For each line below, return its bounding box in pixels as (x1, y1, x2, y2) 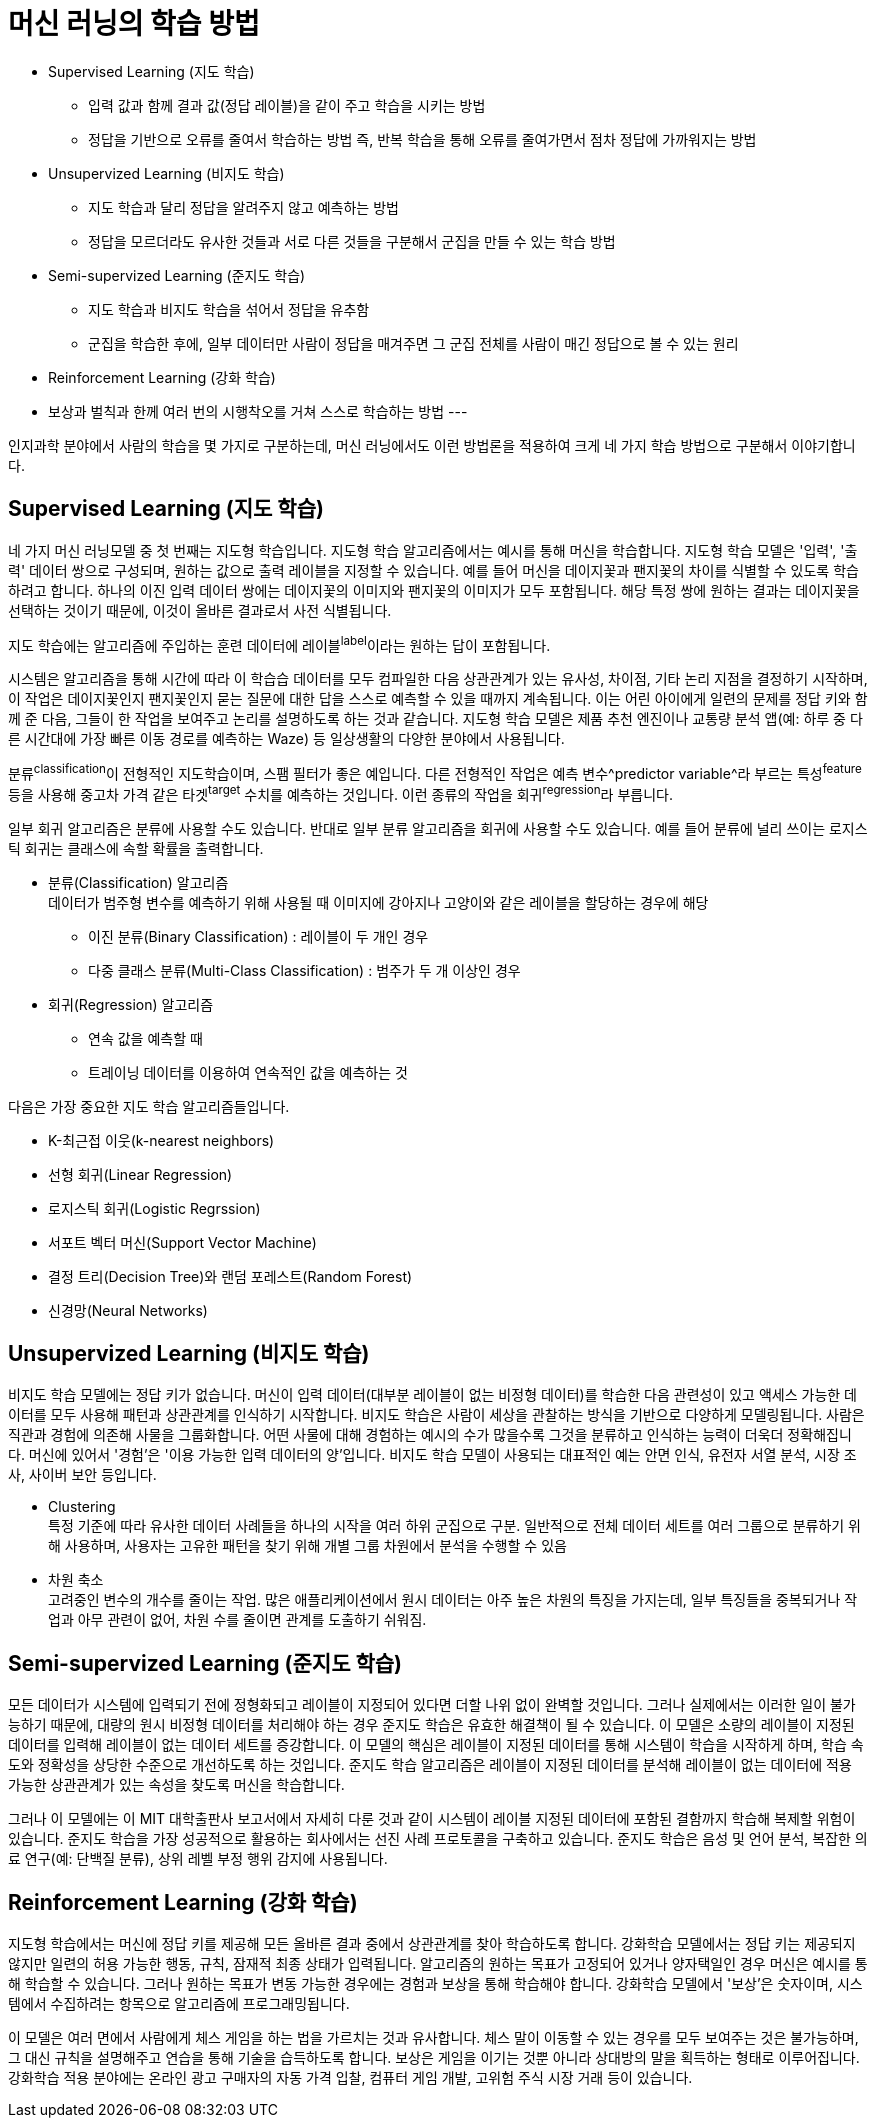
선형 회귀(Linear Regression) (48, 1165, 233, 1183)
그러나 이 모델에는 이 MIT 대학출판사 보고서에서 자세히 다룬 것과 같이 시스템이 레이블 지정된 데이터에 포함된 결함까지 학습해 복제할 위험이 (8, 1810, 856, 1828)
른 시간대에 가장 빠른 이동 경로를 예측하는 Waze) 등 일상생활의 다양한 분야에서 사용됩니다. (8, 730, 565, 748)
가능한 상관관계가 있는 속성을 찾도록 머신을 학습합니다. (8, 1776, 345, 1794)
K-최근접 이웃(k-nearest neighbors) (48, 1131, 275, 1149)
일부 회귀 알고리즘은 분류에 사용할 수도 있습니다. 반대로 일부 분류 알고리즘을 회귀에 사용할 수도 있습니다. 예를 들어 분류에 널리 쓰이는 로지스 (8, 819, 868, 837)
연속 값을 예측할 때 (88, 1029, 203, 1047)
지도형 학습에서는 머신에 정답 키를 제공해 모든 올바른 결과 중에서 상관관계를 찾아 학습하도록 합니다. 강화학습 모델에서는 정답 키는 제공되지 (8, 1935, 856, 1953)
